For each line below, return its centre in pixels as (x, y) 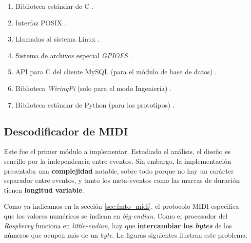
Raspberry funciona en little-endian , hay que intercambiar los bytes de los (118, 225)
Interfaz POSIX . (41, 22)
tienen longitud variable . (44, 189)
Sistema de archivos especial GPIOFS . (74, 55)
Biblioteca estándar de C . (54, 6)
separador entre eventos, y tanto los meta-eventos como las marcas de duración (122, 180)
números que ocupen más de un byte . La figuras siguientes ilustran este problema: (126, 235)
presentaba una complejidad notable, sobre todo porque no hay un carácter (119, 170)
